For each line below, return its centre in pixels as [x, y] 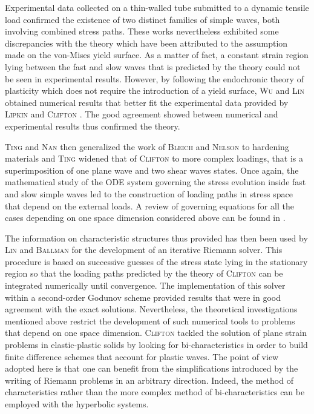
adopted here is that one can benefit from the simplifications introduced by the [152, 368]
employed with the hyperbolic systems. [77, 404]
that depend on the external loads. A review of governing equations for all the [149, 205]
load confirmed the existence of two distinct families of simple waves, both [142, 19]
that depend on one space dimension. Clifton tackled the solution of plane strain [156, 333]
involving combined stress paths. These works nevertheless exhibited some [142, 31]
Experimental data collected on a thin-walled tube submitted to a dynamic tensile [157, 7]
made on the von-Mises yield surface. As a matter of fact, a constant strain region [157, 55]
